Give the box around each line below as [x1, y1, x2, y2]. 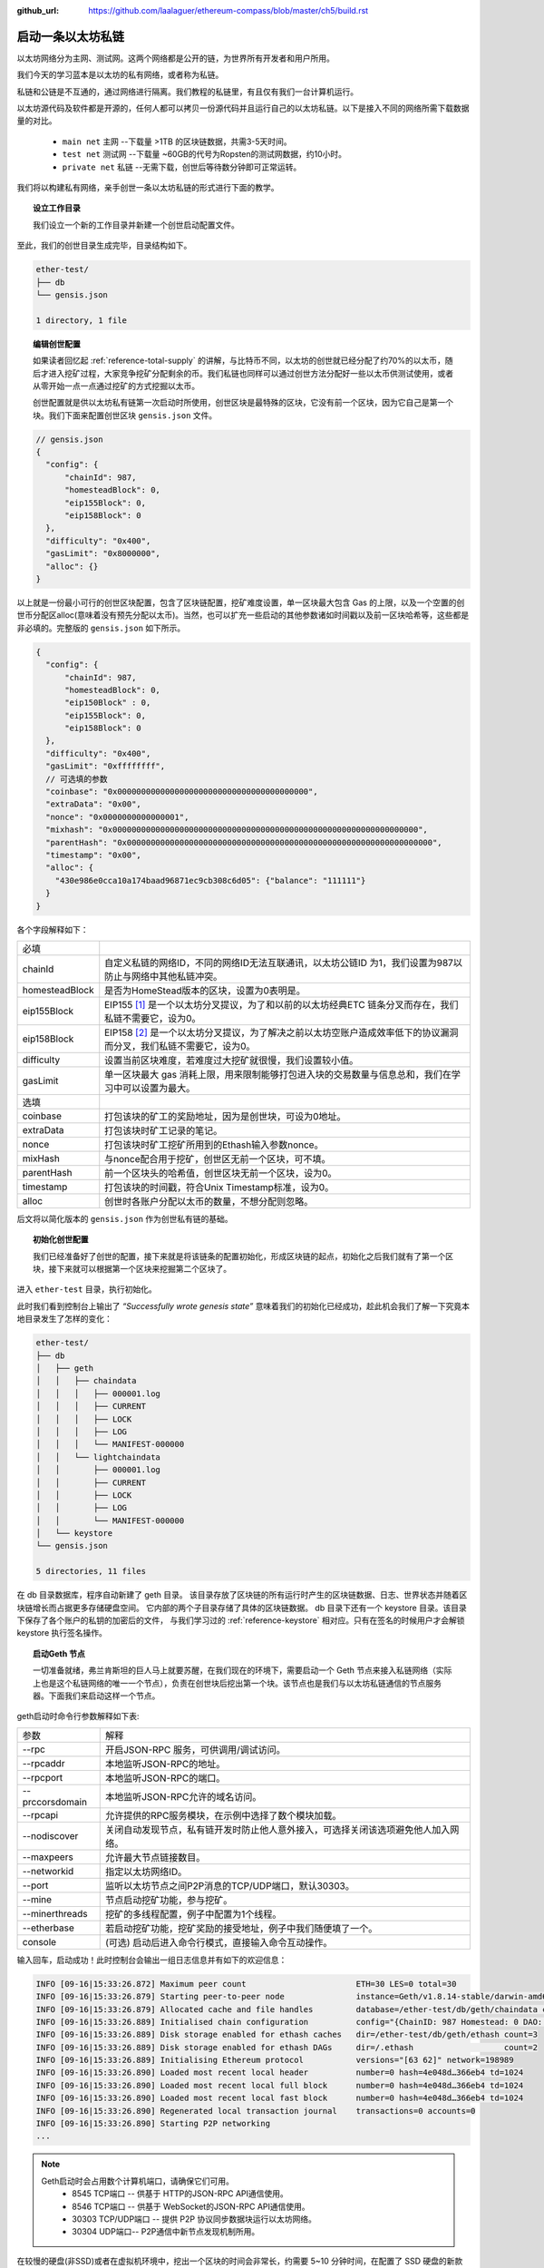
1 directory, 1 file [35, 315, 127, 326]
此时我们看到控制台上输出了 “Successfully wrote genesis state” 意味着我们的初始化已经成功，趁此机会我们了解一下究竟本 [16, 1300, 471, 1311]
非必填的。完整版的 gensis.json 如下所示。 [16, 622, 186, 633]
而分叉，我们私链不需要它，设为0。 [104, 1040, 256, 1052]
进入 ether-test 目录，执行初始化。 [16, 1284, 158, 1295]
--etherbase [22, 1921, 74, 1934]
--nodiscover [22, 1829, 79, 1842]
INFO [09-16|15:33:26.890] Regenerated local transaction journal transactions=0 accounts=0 [35, 2106, 476, 2116]
